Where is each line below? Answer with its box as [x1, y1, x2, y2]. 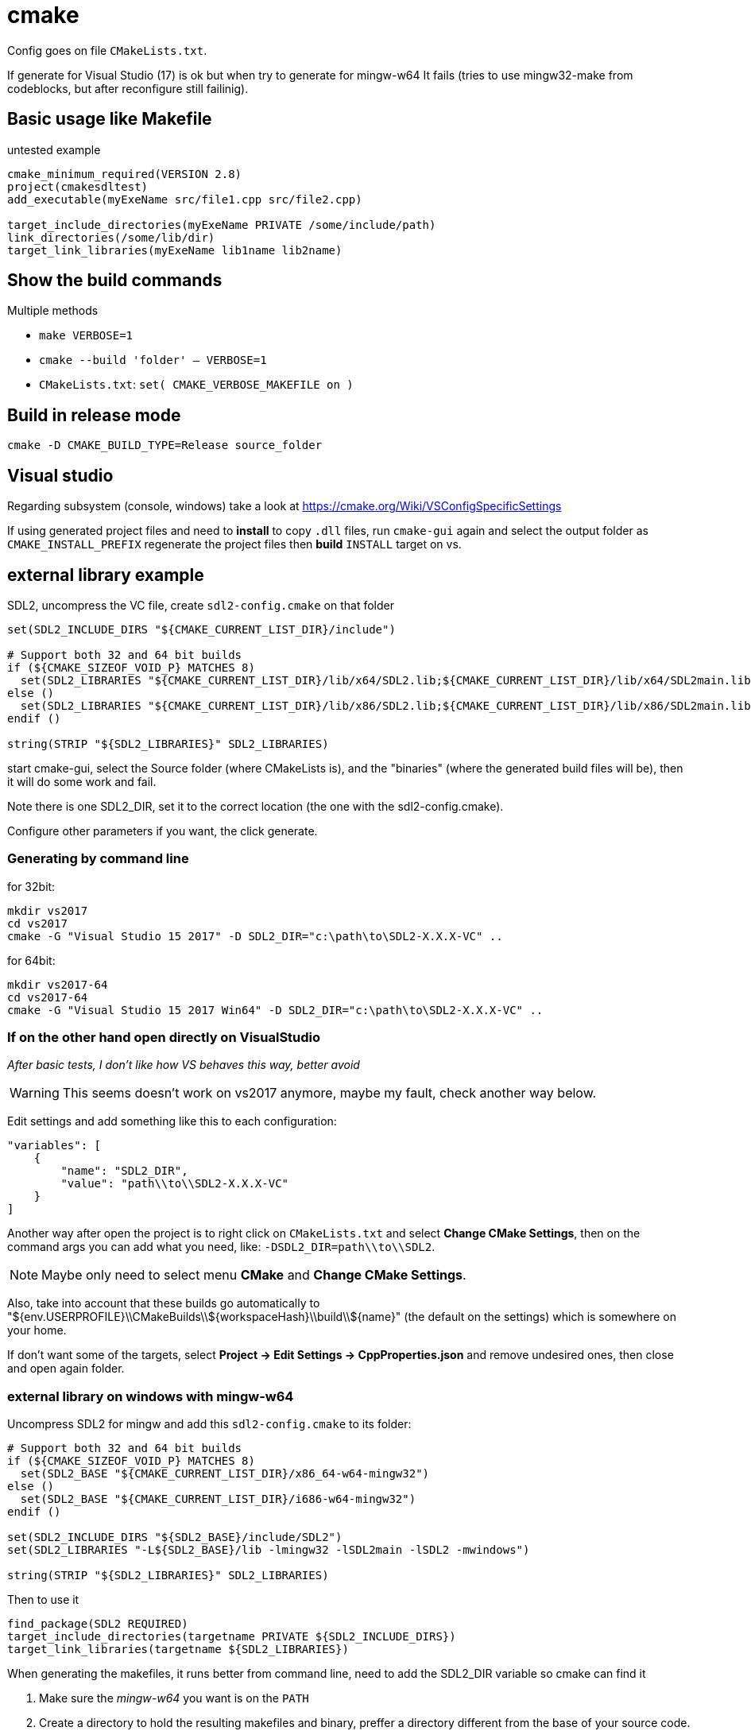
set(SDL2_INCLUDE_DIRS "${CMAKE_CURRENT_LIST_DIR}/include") [7, 622, 396, 636]
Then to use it [7, 1593, 79, 1607]
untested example [7, 142, 101, 157]
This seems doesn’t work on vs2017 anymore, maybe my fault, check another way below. [62, 1085, 597, 1102]
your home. [7, 1323, 67, 1338]
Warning [10, 1085, 60, 1102]
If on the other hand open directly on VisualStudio [7, 1029, 321, 1046]
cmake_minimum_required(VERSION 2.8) [7, 167, 242, 180]
